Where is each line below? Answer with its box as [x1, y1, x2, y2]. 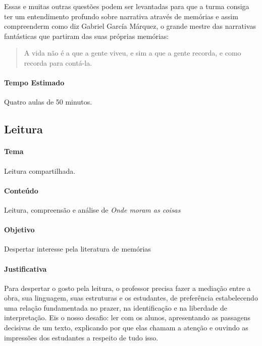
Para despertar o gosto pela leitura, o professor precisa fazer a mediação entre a [4, 282, 251, 293]
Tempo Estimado [4, 77, 65, 88]
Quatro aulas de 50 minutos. [4, 96, 92, 107]
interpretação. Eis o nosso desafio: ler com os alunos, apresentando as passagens [4, 312, 251, 323]
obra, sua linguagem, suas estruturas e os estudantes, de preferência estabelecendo [4, 292, 258, 303]
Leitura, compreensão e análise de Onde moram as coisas [4, 204, 181, 215]
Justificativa [4, 263, 47, 274]
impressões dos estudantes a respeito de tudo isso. [4, 332, 159, 342]
